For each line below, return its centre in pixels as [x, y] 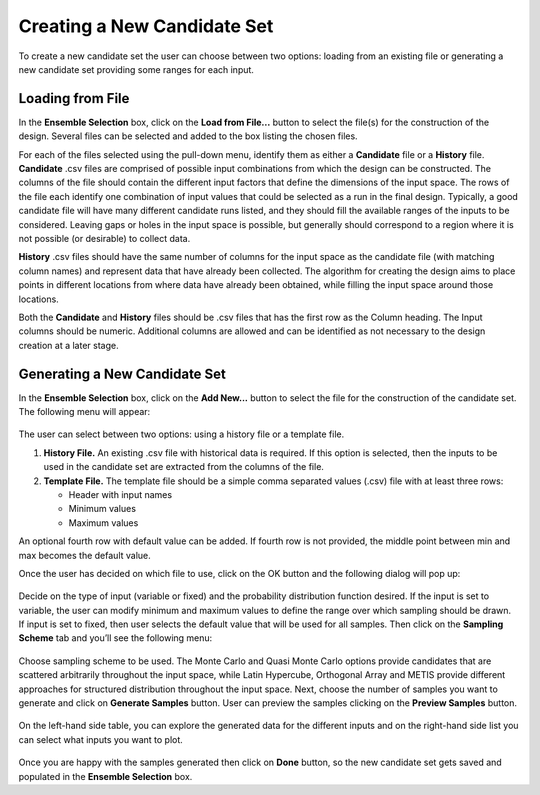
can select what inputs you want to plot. [101, 739]
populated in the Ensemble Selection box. [105, 776]
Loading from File [74, 98]
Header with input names [120, 494]
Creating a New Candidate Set [146, 26]
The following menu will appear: [84, 411]
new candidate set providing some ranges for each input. [136, 69]
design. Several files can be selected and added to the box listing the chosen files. [188, 136]
